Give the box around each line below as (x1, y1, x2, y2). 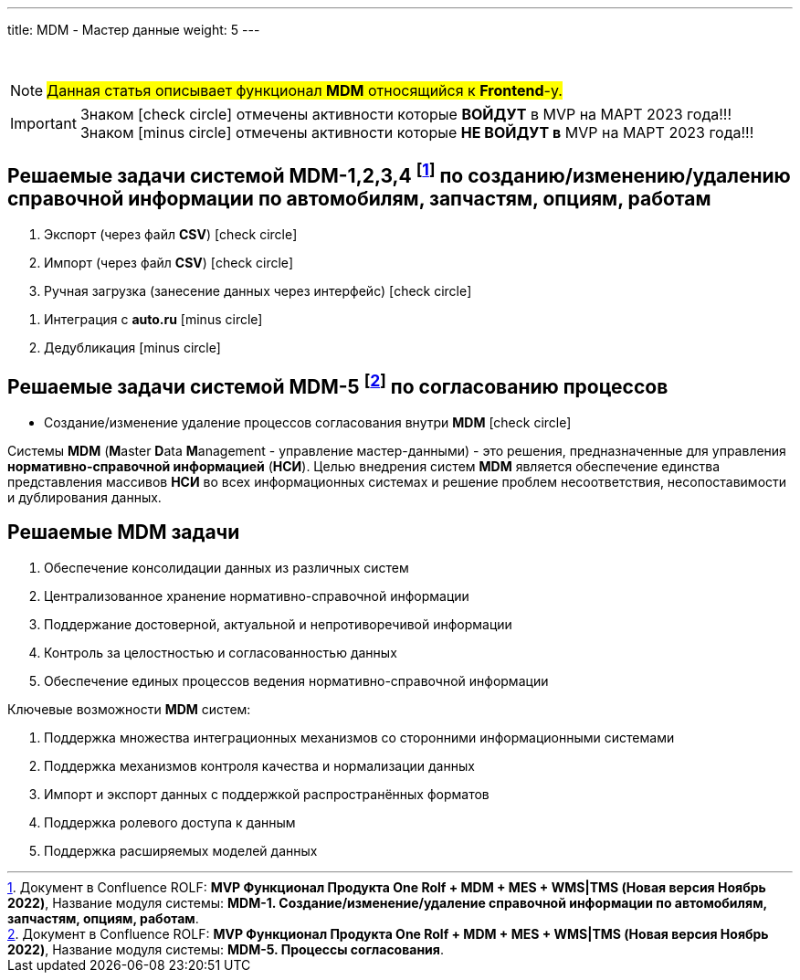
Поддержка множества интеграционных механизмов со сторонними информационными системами (44, 729, 675, 745)
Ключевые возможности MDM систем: (7, 701, 251, 717)
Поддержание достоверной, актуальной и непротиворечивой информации (44, 616, 512, 632)
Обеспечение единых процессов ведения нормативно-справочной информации (44, 672, 549, 689)
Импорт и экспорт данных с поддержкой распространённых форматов (44, 785, 489, 802)
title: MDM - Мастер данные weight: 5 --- (7, 22, 260, 37)
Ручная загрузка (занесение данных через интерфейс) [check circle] (44, 282, 472, 299)
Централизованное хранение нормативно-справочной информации (44, 587, 469, 604)
